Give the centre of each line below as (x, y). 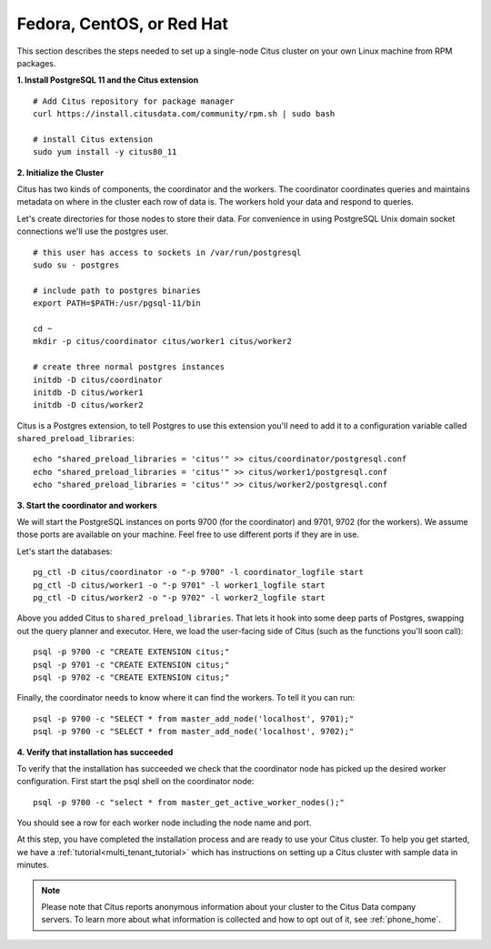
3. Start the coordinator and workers (87, 505)
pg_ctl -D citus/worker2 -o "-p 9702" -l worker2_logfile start (180, 597)
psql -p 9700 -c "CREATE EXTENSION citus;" (131, 652)
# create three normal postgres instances (129, 367)
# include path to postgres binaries (117, 290)
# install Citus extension (93, 139)
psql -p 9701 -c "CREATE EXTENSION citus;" (131, 665)
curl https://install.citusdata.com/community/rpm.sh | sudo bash (184, 114)
